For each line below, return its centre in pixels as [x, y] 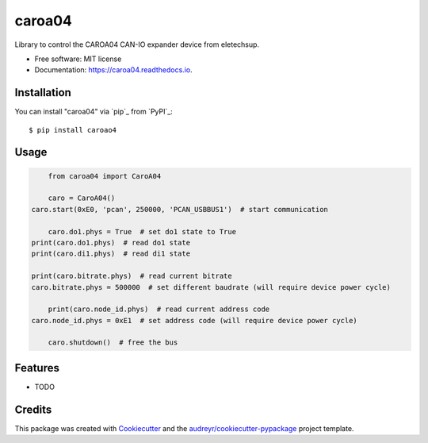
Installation [43, 92]
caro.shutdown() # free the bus [113, 343]
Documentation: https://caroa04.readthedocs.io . [114, 70]
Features [37, 368]
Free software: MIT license [78, 59]
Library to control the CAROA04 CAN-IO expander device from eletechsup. [137, 44]
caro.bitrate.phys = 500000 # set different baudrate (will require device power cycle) [211, 287]
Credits [33, 409]
